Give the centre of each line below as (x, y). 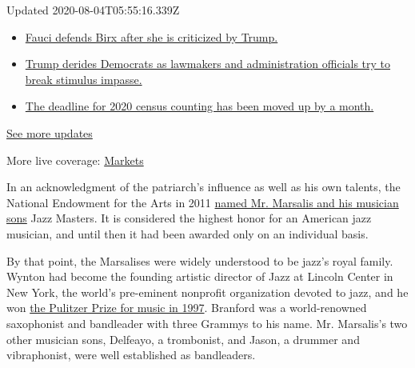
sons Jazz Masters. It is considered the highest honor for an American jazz (189, 218)
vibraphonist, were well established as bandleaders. (131, 355)
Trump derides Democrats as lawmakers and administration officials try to (208, 64)
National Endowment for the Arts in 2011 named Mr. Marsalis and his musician (203, 202)
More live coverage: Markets (75, 160)
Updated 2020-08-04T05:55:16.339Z (93, 10)
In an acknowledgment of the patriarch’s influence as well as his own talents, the (204, 187)
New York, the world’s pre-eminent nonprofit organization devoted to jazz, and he (207, 292)
